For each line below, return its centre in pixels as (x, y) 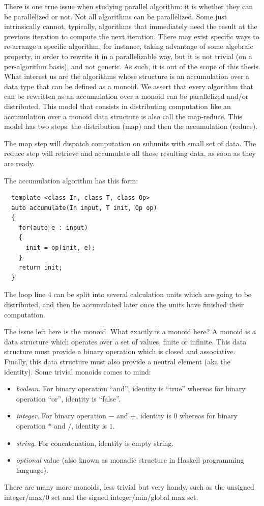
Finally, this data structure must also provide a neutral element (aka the (117, 361)
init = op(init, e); (60, 248)
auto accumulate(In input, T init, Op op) (84, 208)
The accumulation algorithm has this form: (71, 180)
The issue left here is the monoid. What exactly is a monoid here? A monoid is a (130, 331)
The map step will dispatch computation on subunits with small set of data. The (130, 143)
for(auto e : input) (53, 228)
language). (32, 470)
